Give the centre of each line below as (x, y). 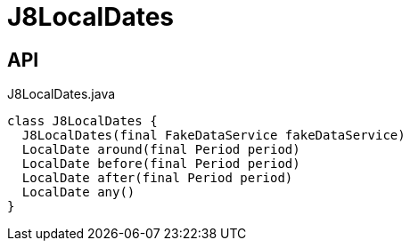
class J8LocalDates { (82, 121)
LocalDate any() (78, 192)
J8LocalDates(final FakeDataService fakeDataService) (213, 136)
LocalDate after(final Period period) (157, 178)
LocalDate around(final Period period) (161, 150)
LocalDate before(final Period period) (161, 164)
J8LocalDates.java (61, 94)
